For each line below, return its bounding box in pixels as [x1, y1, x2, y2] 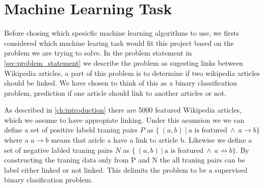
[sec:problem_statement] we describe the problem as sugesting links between [4, 57, 243, 68]
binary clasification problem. [4, 174, 93, 185]
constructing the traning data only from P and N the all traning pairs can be [4, 154, 245, 165]
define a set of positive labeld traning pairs [4, 124, 138, 135]
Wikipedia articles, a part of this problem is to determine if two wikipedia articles [4, 67, 260, 78]
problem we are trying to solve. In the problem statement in [4, 47, 192, 58]
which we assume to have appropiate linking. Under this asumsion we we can [4, 114, 245, 125]
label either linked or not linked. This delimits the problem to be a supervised [4, 164, 248, 175]
